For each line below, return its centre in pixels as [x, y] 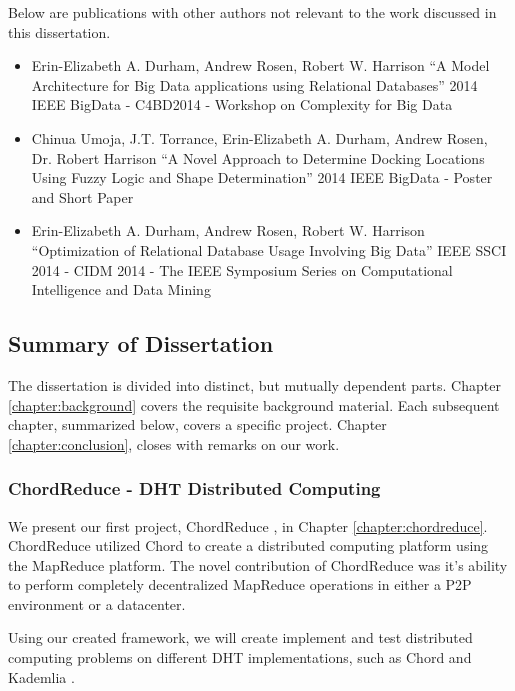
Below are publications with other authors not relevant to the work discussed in [252, 12]
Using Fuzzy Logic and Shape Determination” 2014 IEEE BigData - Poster [262, 177]
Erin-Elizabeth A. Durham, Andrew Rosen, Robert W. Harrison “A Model [260, 65]
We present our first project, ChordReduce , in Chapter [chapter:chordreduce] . [248, 525]
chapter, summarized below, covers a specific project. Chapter [197, 424]
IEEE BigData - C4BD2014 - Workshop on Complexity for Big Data [242, 104]
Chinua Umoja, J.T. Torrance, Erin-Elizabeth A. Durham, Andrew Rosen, [259, 137]
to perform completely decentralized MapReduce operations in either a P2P [240, 584]
